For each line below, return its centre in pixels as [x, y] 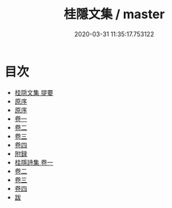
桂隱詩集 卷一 [34, 162]
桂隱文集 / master [114, 14]
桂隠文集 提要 [34, 92]
